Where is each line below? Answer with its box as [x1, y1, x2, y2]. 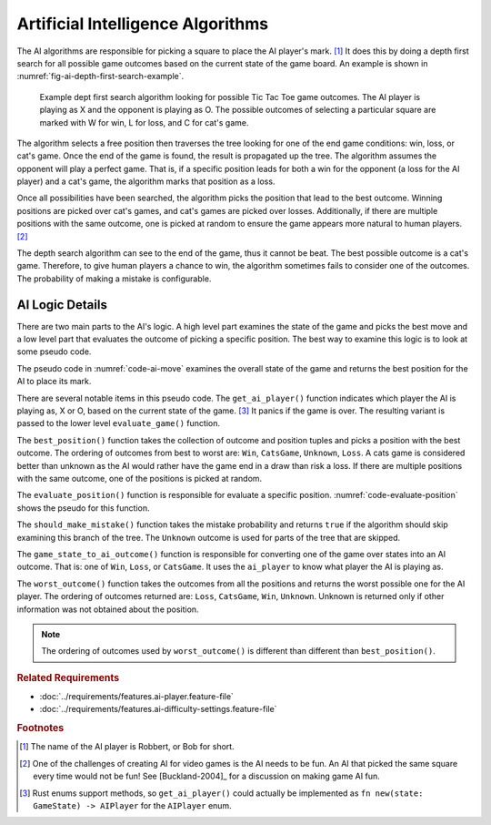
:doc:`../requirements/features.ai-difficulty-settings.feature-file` [39, 704, 277, 715]
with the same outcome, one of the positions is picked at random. [16, 474, 263, 484]
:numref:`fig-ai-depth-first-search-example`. [16, 71, 185, 82]
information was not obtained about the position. [16, 604, 199, 615]
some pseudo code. [16, 346, 92, 357]
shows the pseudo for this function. [16, 502, 150, 514]
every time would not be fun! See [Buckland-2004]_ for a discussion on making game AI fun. [33, 770, 381, 782]
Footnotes [16, 722, 65, 735]
